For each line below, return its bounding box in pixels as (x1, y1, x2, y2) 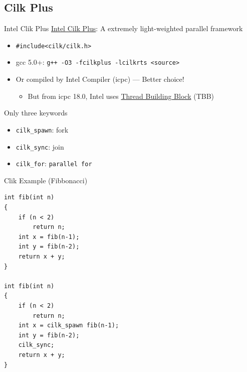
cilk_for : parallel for (16, 158, 92, 169)
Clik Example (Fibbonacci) (4, 175, 88, 185)
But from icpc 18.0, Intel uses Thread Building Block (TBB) (28, 90, 214, 101)
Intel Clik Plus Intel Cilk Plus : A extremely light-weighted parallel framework (4, 23, 243, 34)
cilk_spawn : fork (16, 124, 69, 135)
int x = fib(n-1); (18, 233, 80, 240)
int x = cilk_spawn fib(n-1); (18, 322, 119, 329)
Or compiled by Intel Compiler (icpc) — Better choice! (16, 74, 184, 84)
